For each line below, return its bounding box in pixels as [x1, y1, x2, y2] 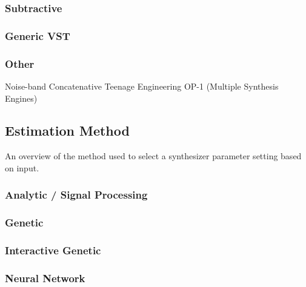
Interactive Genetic [5, 243, 101, 258]
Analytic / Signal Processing [5, 187, 148, 202]
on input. [5, 161, 39, 174]
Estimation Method [5, 121, 130, 140]
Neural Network [5, 270, 85, 285]
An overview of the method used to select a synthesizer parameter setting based [5, 150, 302, 162]
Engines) [5, 91, 38, 104]
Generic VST [5, 28, 70, 43]
